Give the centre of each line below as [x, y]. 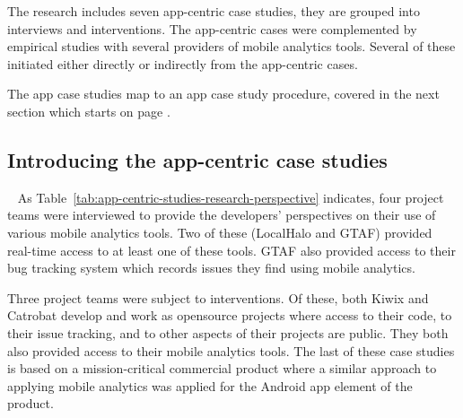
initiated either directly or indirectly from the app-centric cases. [183, 63]
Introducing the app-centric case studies [197, 159]
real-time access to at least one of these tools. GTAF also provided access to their [231, 250]
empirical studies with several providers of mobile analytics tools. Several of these [231, 46]
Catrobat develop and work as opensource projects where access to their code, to [230, 315]
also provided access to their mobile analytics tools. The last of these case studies [231, 350]
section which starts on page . [89, 111]
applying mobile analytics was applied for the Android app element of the [210, 385]
